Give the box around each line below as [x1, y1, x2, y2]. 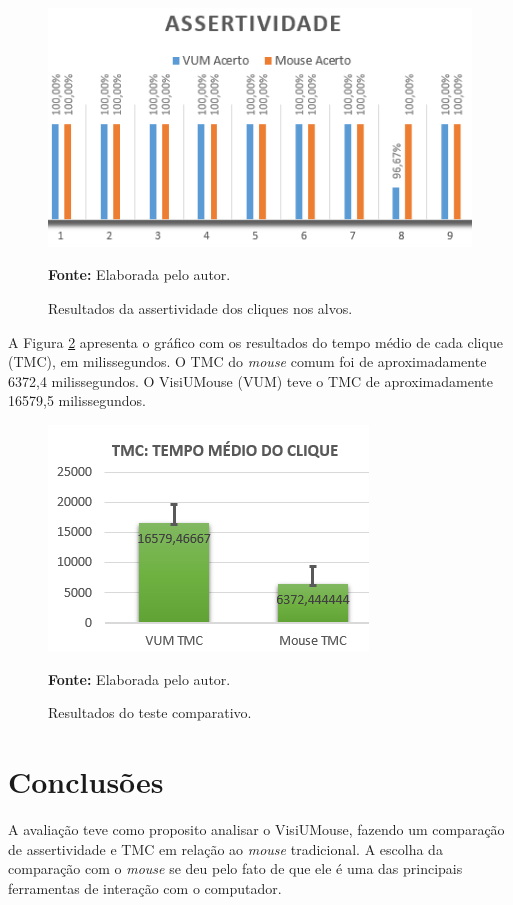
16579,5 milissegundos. [8, 390, 146, 411]
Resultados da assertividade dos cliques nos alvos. [48, 298, 353, 319]
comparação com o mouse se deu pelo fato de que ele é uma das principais [8, 858, 463, 879]
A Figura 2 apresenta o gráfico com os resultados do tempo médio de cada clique [8, 331, 503, 352]
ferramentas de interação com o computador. [8, 877, 282, 898]
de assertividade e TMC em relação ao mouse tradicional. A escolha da [8, 838, 443, 859]
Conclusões [8, 760, 164, 801]
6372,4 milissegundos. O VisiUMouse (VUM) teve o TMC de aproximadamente [8, 370, 493, 391]
